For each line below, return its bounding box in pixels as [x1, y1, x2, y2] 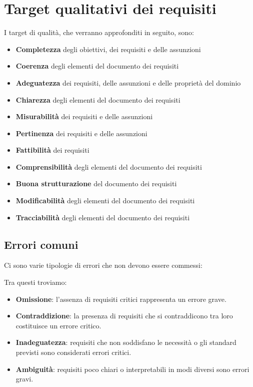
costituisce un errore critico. [15, 320, 101, 330]
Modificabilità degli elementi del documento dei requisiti [15, 195, 195, 206]
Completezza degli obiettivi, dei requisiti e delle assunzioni [15, 44, 201, 54]
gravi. [15, 373, 33, 384]
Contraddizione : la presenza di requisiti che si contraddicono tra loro [15, 310, 233, 321]
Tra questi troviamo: [4, 277, 67, 287]
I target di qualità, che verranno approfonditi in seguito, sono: [4, 27, 194, 38]
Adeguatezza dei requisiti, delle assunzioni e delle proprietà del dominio [15, 77, 241, 88]
